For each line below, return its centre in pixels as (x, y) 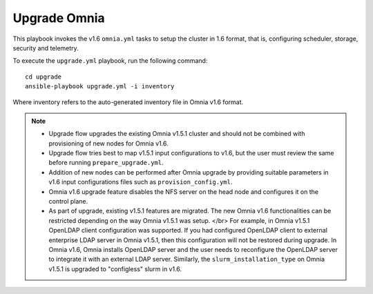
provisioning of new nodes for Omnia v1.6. (108, 143)
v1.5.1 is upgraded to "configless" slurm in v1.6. (115, 268)
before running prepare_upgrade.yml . (106, 163)
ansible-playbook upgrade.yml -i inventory (100, 87)
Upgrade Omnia (59, 18)
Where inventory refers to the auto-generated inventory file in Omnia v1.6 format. (128, 102)
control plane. (68, 202)
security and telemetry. (46, 48)
